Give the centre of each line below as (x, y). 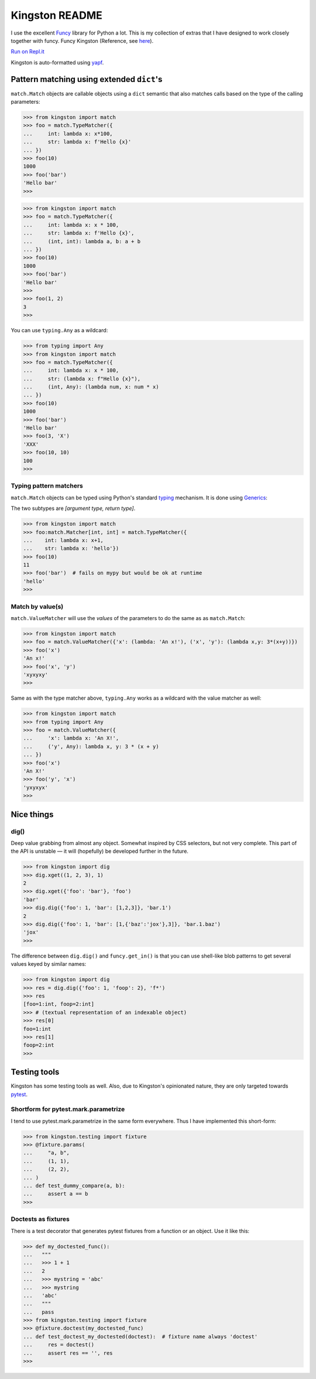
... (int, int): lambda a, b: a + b (82, 241)
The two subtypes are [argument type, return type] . (73, 508)
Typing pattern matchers (47, 486)
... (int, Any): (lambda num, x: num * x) (91, 387)
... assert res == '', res (68, 1353)
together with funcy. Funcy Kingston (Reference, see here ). (82, 40)
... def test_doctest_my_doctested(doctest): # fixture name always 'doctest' (140, 1337)
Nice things (32, 814)
